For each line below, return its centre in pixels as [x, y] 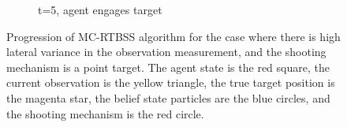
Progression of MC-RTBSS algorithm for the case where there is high [173, 36]
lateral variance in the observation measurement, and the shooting [166, 52]
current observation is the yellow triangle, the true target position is [171, 82]
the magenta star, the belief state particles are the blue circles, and [168, 97]
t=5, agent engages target [100, 9]
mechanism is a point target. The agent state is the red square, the [168, 67]
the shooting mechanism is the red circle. [105, 113]
